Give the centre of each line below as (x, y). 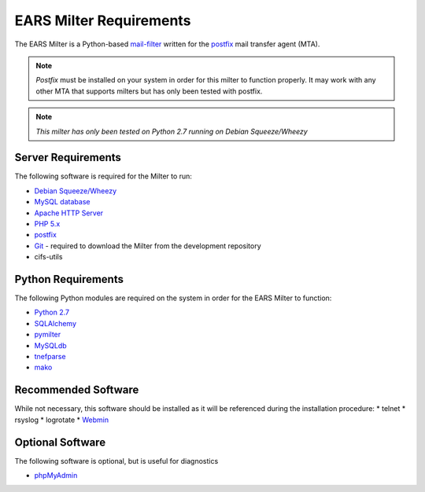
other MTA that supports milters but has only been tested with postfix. (149, 91)
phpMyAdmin (56, 475)
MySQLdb (50, 345)
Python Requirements (69, 279)
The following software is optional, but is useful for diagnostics (116, 461)
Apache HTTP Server (69, 213)
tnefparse (50, 356)
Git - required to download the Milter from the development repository (148, 246)
